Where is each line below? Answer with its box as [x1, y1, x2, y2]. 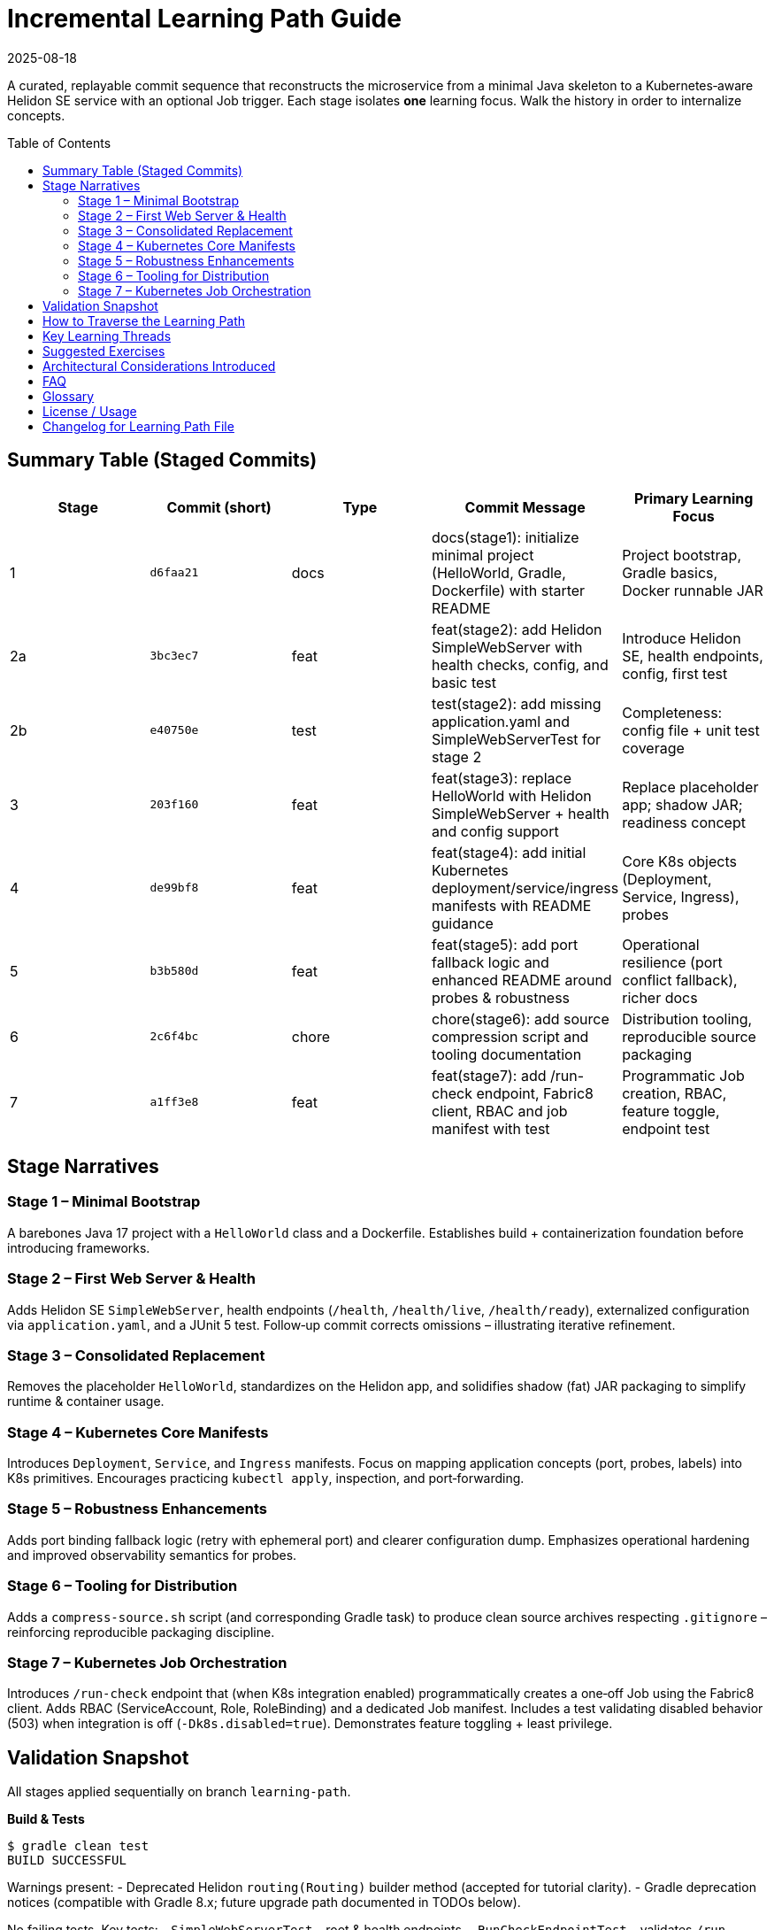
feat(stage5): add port [432, 935, 579, 953]
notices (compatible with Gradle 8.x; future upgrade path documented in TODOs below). [7, 1895, 521, 1911]
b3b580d [149, 964, 199, 978]
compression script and [432, 1027, 589, 1046]
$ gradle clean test [7, 1839, 149, 1854]
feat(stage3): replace [432, 768, 571, 787]
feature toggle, [622, 1101, 720, 1120]
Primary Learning [633, 489, 754, 507]
